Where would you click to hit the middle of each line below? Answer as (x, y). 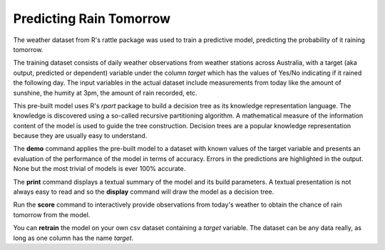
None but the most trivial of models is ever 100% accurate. (99, 169)
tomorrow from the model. (52, 214)
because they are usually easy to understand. (80, 136)
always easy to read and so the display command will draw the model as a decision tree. (144, 192)
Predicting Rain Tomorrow (92, 19)
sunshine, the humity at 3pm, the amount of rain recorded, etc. (105, 93)
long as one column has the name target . (73, 238)
